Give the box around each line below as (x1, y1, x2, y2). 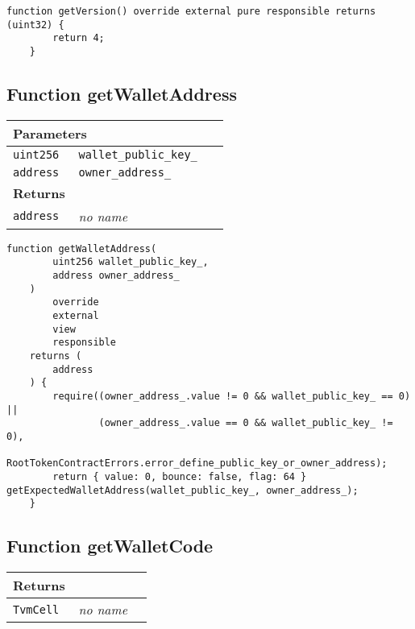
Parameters (13, 123, 87, 143)
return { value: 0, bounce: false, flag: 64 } (52, 470, 307, 482)
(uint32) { (6, 19, 64, 31)
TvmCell (13, 602, 60, 616)
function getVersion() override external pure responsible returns (6, 6, 376, 17)
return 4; (52, 32, 105, 44)
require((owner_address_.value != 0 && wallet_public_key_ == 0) (52, 391, 411, 403)
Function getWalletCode (6, 533, 214, 558)
